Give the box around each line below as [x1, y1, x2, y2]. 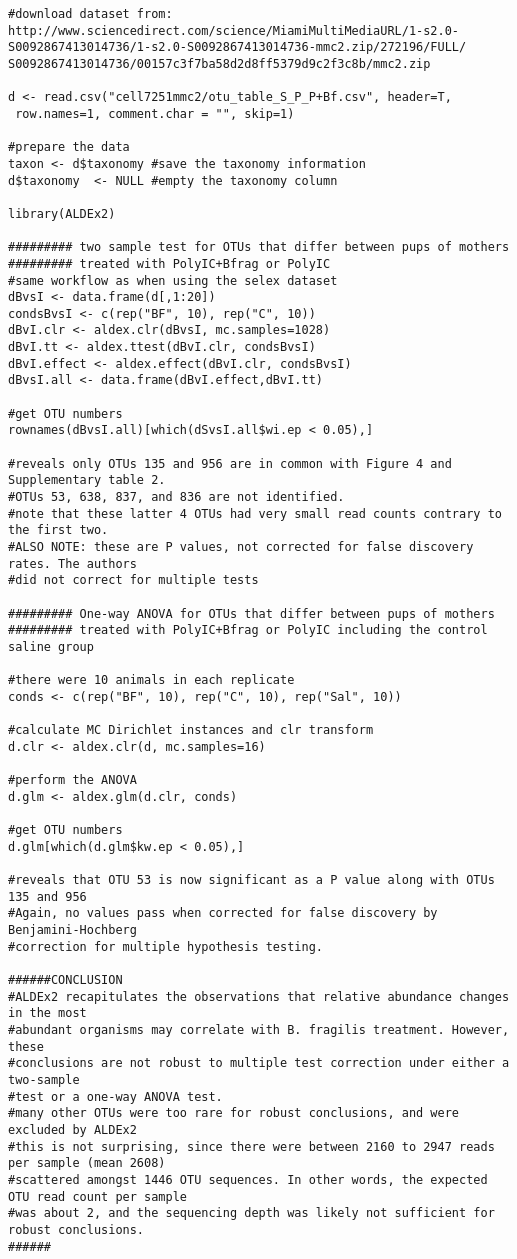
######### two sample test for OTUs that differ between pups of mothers [8, 240, 510, 255]
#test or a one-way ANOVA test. [8, 1089, 223, 1104]
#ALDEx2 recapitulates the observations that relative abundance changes [8, 989, 510, 1004]
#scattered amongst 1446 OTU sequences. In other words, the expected [8, 1172, 488, 1187]
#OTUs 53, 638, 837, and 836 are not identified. [8, 490, 345, 505]
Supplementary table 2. [8, 473, 166, 488]
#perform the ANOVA [8, 773, 137, 788]
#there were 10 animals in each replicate [8, 673, 295, 688]
